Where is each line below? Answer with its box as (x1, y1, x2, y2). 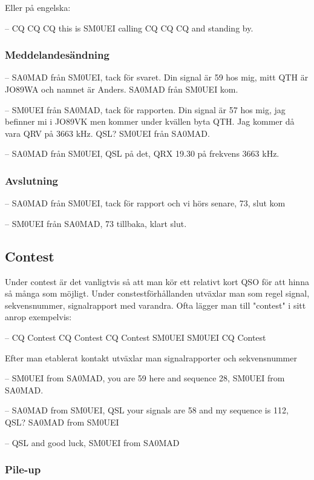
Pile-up (5, 462, 41, 477)
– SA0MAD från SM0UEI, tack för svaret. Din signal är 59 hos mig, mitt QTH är (5, 71, 309, 84)
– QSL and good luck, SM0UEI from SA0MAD (5, 436, 180, 449)
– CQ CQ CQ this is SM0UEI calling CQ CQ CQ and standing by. (5, 21, 253, 34)
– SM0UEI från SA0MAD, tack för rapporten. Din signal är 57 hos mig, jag (5, 103, 286, 116)
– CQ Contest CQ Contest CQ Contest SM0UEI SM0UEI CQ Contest (5, 330, 266, 343)
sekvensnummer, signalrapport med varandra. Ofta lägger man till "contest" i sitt (5, 298, 306, 311)
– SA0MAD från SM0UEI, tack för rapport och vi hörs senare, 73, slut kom (5, 197, 286, 209)
